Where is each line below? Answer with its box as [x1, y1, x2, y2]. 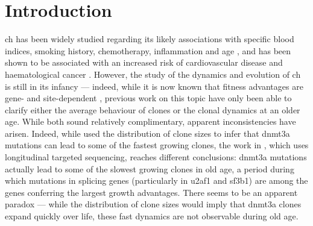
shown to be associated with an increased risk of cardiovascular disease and [5, 56, 283, 69]
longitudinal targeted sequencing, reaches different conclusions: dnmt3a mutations [5, 151, 307, 163]
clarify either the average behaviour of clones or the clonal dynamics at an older [5, 103, 300, 116]
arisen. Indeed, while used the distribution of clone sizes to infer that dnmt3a [5, 127, 290, 139]
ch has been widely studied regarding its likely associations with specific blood [5, 33, 294, 45]
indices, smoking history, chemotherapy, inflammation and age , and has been [5, 44, 291, 57]
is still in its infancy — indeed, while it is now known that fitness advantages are [5, 80, 303, 92]
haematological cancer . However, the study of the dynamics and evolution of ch [5, 67, 301, 80]
